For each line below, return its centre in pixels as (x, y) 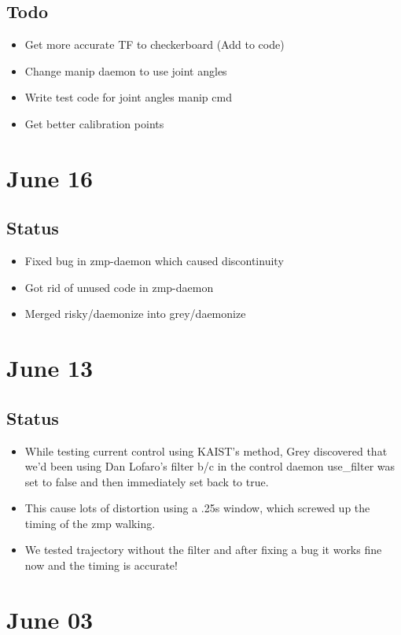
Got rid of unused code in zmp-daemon (119, 287)
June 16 (50, 177)
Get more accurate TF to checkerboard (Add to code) (155, 44)
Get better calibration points (94, 123)
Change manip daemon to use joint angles (126, 70)
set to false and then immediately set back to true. (147, 481)
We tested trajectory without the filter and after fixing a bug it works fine (203, 550)
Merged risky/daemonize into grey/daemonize (135, 314)
